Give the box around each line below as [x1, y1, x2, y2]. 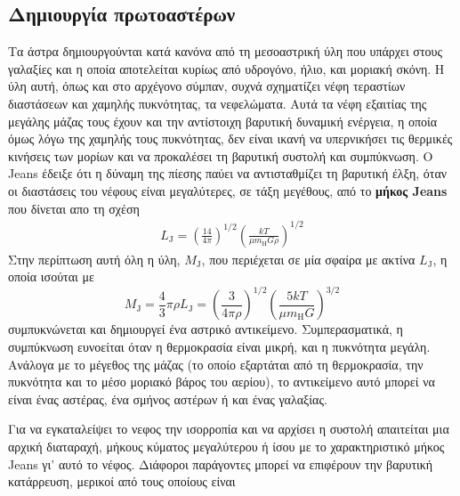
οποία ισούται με [8, 267, 94, 286]
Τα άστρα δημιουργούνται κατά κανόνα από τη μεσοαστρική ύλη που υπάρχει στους [8, 42, 442, 61]
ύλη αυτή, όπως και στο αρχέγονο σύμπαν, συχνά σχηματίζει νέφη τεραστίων [8, 77, 406, 95]
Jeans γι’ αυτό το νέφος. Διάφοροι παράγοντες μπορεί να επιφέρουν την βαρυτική [8, 454, 433, 473]
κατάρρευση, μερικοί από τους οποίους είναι [8, 472, 236, 491]
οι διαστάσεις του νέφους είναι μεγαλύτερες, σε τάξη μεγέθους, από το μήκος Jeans [8, 181, 448, 199]
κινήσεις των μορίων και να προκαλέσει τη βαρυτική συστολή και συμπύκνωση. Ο [8, 146, 433, 165]
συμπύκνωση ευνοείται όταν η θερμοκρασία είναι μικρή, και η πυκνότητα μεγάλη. [8, 337, 431, 355]
